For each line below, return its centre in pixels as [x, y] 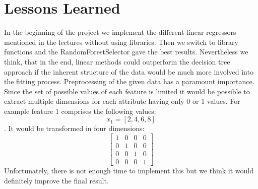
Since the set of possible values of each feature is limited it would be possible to [127, 91]
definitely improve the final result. [56, 180]
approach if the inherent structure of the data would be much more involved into [129, 71]
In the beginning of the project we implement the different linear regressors [120, 32]
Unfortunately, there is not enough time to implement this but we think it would [129, 171]
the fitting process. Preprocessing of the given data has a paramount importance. [129, 81]
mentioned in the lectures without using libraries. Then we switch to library [121, 42]
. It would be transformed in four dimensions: [74, 128]
